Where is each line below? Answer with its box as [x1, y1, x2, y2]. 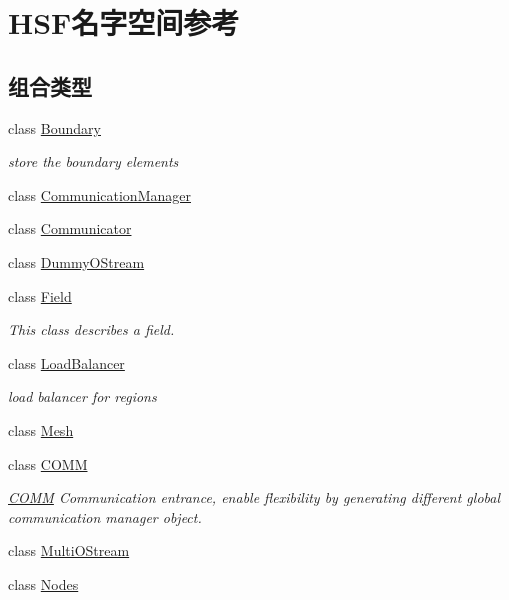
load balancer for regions [8, 386, 157, 407]
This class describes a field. [8, 319, 175, 340]
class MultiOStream [8, 540, 130, 561]
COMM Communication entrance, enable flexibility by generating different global [8, 487, 500, 508]
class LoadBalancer [8, 352, 125, 373]
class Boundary [8, 117, 101, 138]
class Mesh [8, 419, 74, 440]
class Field [8, 285, 72, 306]
